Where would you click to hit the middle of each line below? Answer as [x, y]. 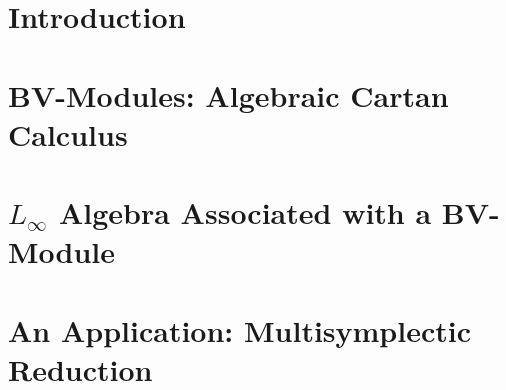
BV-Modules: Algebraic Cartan [228, 94]
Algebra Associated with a [245, 212]
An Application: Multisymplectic [240, 329]
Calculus [68, 133]
